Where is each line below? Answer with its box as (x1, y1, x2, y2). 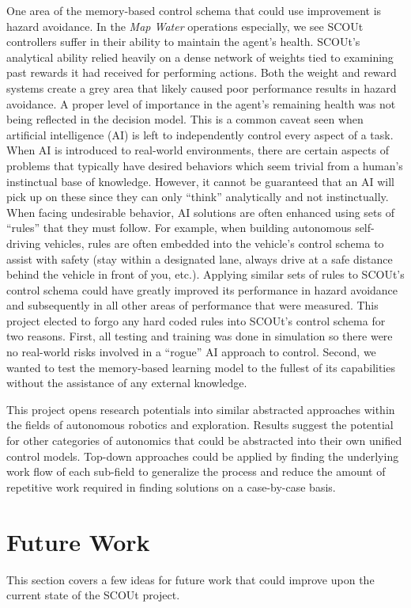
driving (6, 234, 41, 251)
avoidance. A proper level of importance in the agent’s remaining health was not (6, 95, 396, 112)
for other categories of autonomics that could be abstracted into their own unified (6, 432, 402, 449)
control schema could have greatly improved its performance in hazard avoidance (6, 281, 398, 298)
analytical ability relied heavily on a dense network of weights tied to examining (6, 48, 394, 65)
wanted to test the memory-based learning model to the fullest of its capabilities (6, 359, 395, 375)
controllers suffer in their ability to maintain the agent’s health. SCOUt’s (6, 33, 360, 50)
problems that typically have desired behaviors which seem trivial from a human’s (6, 157, 403, 173)
